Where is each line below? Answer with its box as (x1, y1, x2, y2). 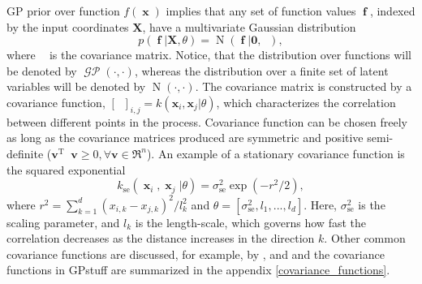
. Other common (324, 230, 406, 247)
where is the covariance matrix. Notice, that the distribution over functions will (6, 46, 411, 63)
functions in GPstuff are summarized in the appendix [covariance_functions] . (6, 261, 390, 278)
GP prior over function (6, 2, 120, 19)
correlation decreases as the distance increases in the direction (6, 230, 315, 247)
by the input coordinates (6, 18, 129, 35)
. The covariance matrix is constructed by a (195, 78, 412, 95)
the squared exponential (6, 161, 126, 178)
